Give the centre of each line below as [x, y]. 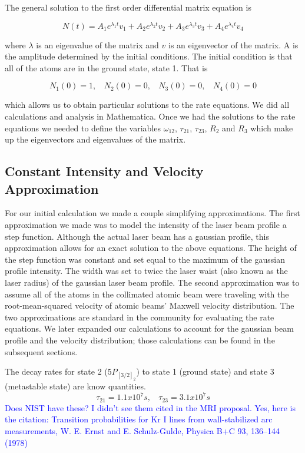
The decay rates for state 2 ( [56, 371]
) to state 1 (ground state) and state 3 [205, 371]
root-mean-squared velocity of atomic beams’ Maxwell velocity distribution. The [150, 305]
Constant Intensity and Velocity [104, 171]
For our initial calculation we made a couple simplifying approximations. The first [152, 213]
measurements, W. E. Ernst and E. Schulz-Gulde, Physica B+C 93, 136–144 [142, 431]
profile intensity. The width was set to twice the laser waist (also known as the [146, 271]
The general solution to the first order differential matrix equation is [128, 7]
